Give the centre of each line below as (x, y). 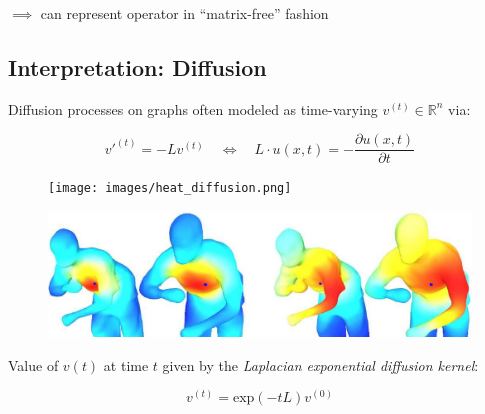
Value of (33, 364)
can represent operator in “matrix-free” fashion (184, 13)
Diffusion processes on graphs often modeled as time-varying (193, 108)
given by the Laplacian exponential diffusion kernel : (320, 364)
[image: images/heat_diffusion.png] (170, 188)
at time (126, 364)
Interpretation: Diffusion (137, 66)
